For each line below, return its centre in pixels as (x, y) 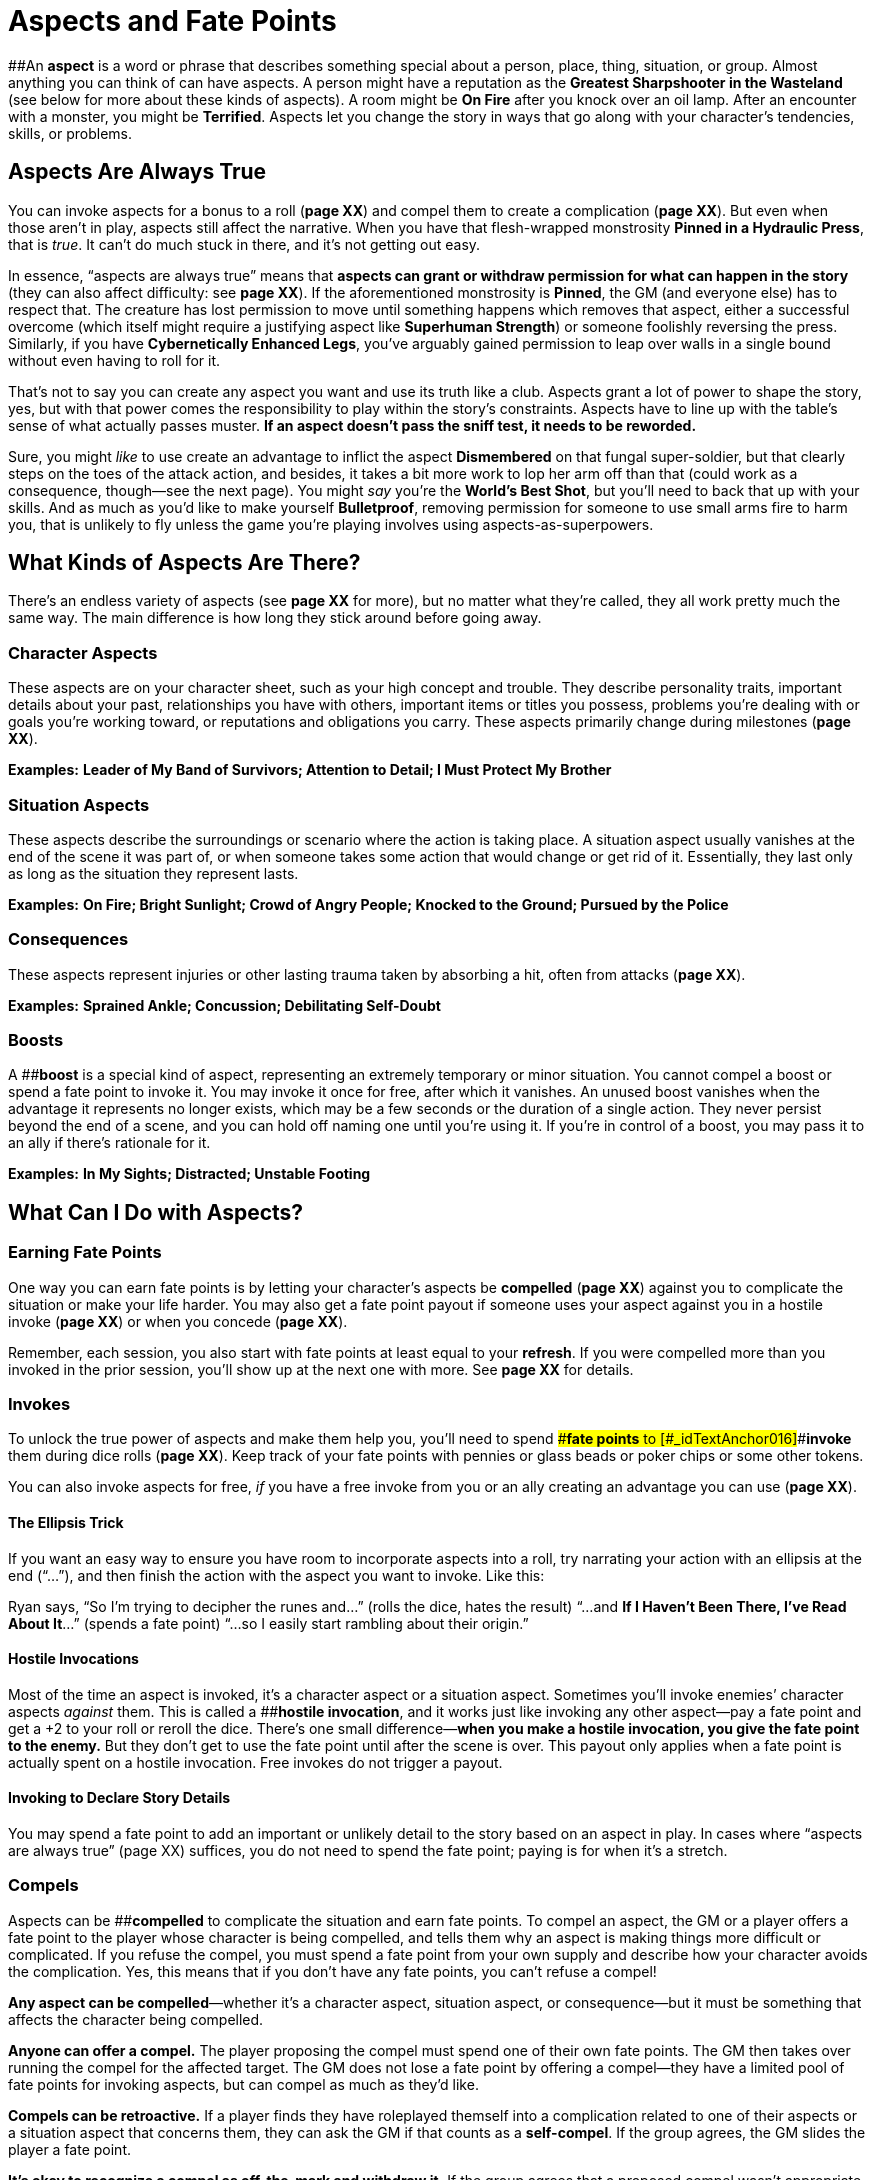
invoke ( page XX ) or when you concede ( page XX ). (178, 1321)
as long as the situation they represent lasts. (153, 873)
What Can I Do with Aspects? (156, 1212)
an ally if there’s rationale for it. (109, 1143)
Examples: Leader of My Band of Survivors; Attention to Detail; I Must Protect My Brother (310, 770)
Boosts (36, 1040)
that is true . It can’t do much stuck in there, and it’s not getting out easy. (244, 244)
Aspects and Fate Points (172, 21)
